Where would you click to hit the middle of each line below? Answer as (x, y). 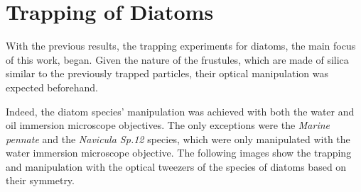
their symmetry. (40, 180)
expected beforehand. (52, 87)
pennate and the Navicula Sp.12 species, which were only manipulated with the (178, 139)
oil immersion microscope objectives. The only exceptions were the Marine (168, 125)
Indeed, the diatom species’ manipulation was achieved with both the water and (180, 111)
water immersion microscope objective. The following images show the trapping (179, 153)
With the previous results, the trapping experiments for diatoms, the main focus (181, 46)
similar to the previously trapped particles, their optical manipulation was (167, 73)
